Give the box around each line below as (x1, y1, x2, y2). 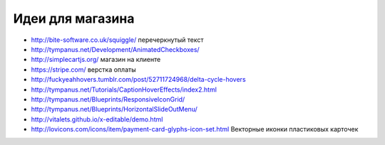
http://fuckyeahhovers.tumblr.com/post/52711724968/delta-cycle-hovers (31, 75, 246, 84)
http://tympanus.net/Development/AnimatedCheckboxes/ (31, 45, 200, 53)
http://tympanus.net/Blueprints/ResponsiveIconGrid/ (31, 95, 185, 103)
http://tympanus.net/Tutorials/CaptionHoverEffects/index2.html (31, 85, 217, 94)
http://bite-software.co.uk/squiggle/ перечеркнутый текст (31, 36, 204, 44)
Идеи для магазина (13, 11, 135, 26)
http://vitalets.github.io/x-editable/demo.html (31, 114, 163, 124)
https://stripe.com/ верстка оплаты (31, 65, 136, 74)
